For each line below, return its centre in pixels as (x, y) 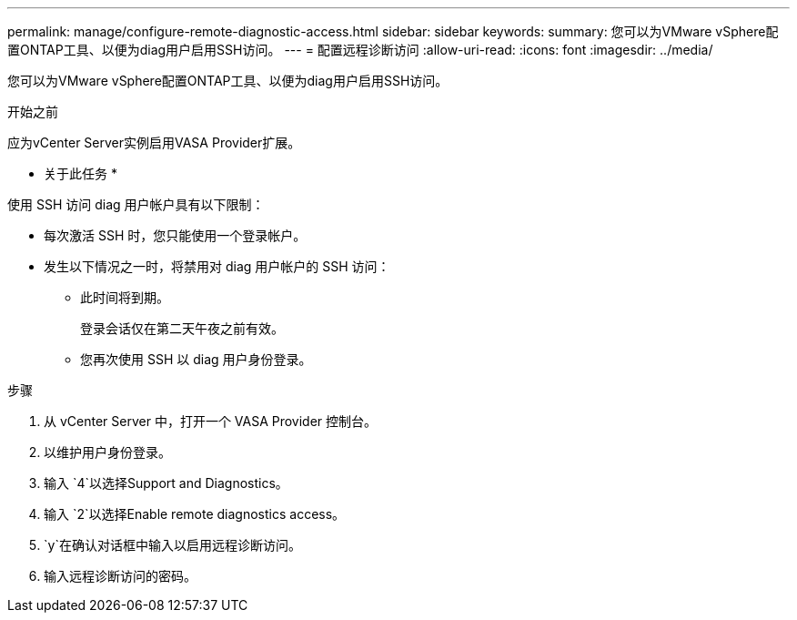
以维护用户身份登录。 (107, 452)
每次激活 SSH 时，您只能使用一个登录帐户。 (175, 235)
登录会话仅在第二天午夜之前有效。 (182, 328)
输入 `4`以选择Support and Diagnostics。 (166, 483)
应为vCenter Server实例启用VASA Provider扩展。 (154, 142)
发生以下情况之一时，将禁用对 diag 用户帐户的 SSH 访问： (217, 266)
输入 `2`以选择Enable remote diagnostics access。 (195, 514)
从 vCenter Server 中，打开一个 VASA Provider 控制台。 (211, 421)
